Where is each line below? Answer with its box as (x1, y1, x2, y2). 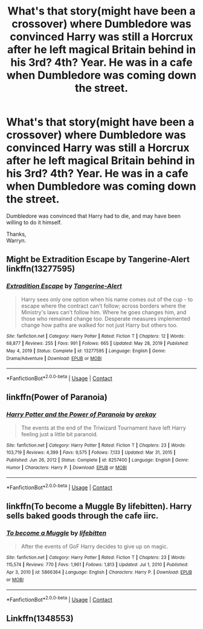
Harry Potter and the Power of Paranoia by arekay (6, 410, 156, 419)
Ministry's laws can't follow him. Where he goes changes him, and (21, 308, 187, 315)
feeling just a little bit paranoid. (21, 430, 98, 437)
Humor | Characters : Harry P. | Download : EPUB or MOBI (6, 464, 127, 471)
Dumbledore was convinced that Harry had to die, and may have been (6, 212, 181, 219)
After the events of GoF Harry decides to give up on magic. (21, 543, 169, 550)
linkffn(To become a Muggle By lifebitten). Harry (6, 502, 192, 512)
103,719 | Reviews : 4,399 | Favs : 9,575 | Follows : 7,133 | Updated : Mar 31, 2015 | (6, 450, 176, 456)
